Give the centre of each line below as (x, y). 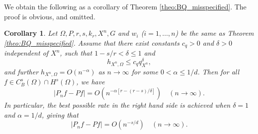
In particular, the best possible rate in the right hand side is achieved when (117, 105)
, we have (90, 82)
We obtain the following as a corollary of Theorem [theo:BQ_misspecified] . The (125, 6)
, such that (76, 53)
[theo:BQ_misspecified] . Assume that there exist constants (92, 42)
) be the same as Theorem (215, 33)
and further (21, 71)
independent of (26, 53)
